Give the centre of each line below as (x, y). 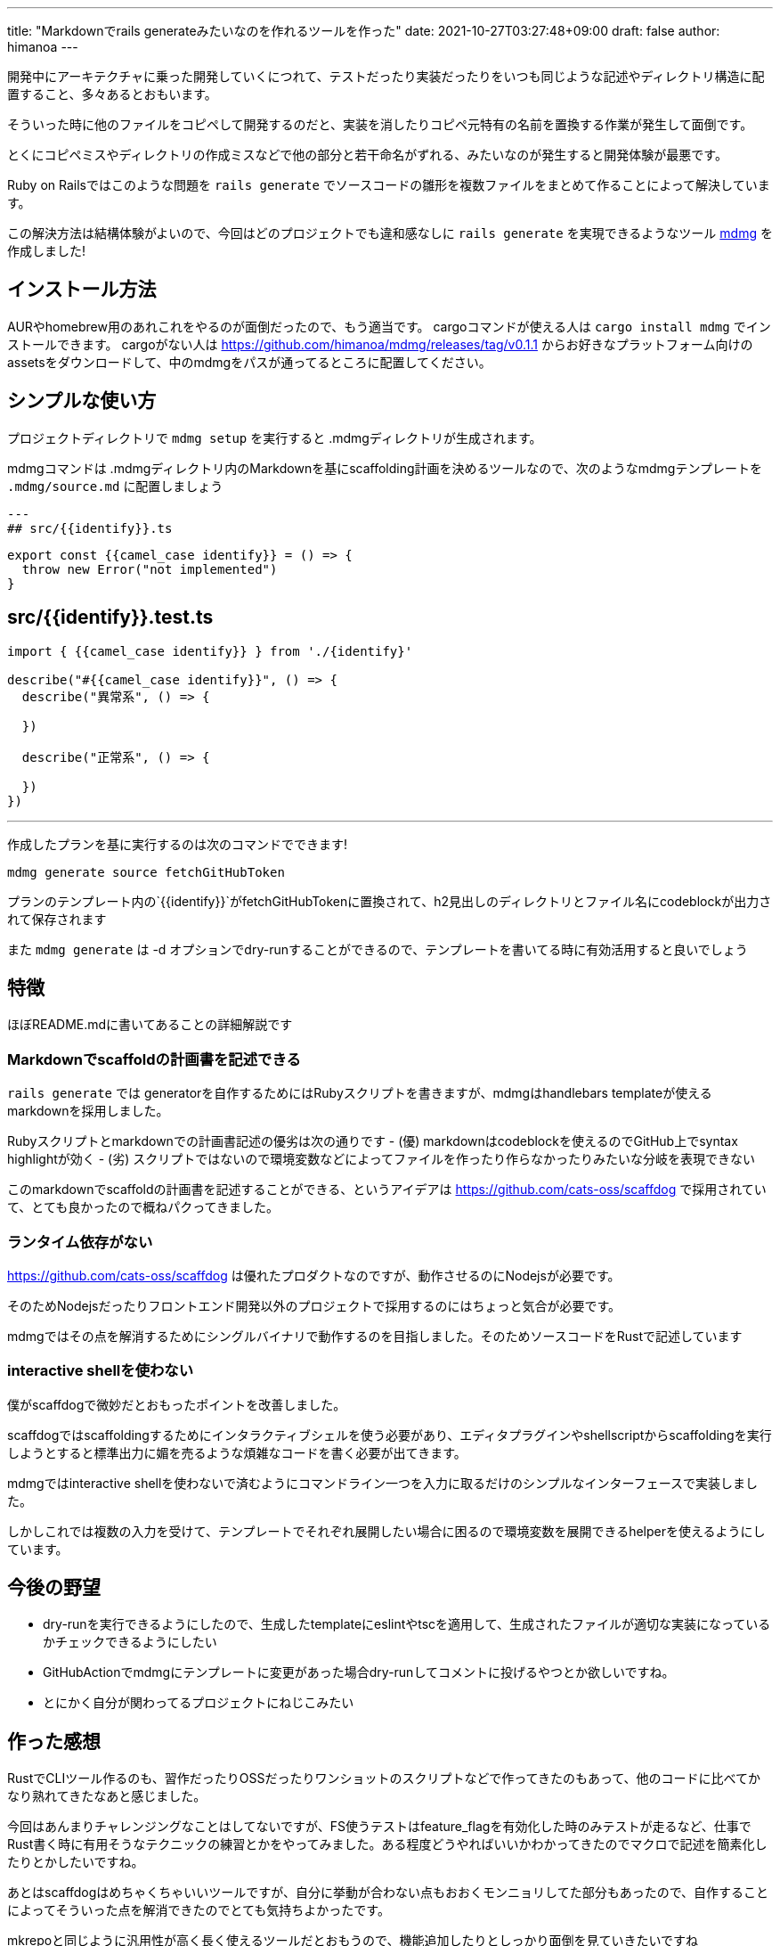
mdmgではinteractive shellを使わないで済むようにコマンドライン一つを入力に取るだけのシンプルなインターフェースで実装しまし (382, 1483)
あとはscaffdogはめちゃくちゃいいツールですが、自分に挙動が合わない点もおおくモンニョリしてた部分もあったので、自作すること (388, 1893)
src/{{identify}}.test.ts (110, 617)
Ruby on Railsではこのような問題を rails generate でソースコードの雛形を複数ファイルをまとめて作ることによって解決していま (389, 185)
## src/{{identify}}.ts (90, 528)
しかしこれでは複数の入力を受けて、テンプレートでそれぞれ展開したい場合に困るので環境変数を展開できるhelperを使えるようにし (386, 1531)
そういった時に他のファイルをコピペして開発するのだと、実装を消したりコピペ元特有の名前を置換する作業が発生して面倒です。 (380, 124)
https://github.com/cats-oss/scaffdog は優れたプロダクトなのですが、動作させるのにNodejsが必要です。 (314, 1275)
